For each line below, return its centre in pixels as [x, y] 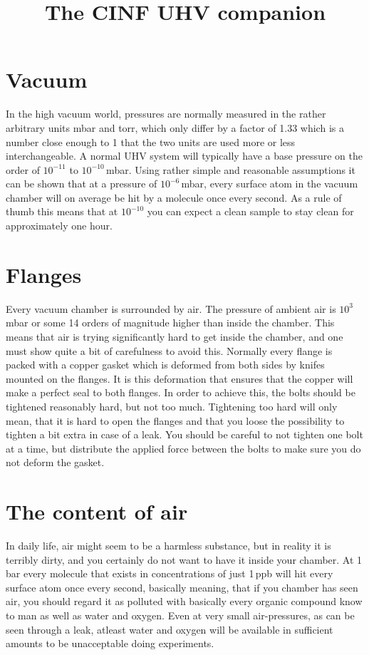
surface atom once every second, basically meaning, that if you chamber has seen [182, 587]
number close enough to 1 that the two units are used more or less [151, 141]
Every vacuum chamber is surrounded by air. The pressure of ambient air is [171, 308]
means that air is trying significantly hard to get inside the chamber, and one [175, 336]
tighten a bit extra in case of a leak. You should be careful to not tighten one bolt [184, 434]
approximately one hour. [59, 226]
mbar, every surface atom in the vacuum [270, 184]
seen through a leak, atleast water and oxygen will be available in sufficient [170, 629]
